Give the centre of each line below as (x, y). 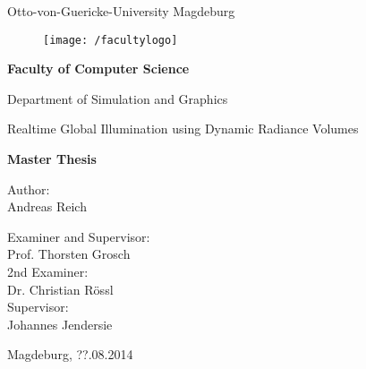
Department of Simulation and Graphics (118, 98)
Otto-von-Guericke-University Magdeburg (121, 11)
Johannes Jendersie (60, 324)
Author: (29, 189)
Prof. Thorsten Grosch (69, 254)
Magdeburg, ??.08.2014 (70, 354)
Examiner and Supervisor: (79, 236)
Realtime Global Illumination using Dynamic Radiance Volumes (183, 129)
